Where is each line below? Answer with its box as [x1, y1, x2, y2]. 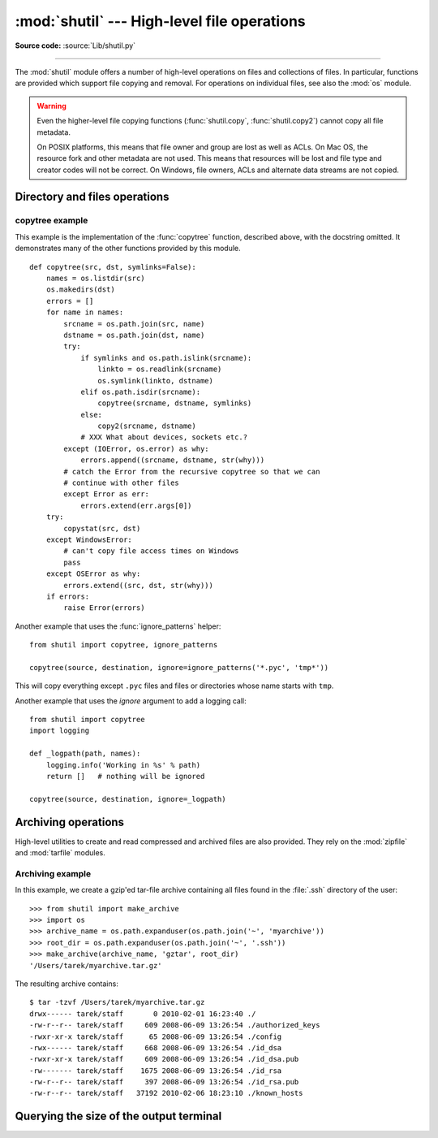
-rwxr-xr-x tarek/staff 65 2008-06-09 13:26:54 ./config [29, 1032, 282, 1041]
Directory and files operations [15, 190, 170, 204]
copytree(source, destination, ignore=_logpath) [29, 794, 226, 803]
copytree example [15, 215, 88, 227]
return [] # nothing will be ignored [45, 772, 205, 781]
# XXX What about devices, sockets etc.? [80, 433, 247, 442]
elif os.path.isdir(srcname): [80, 387, 201, 396]
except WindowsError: [45, 534, 133, 544]
